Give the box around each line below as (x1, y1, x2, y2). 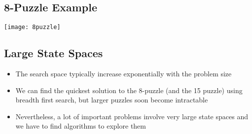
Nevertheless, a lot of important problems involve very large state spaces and (15, 111, 248, 121)
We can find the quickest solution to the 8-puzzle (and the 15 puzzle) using (15, 85, 243, 95)
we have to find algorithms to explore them (15, 121, 146, 131)
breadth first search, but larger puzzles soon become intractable (15, 95, 208, 105)
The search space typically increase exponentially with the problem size (15, 68, 232, 79)
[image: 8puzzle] (4, 24, 61, 31)
